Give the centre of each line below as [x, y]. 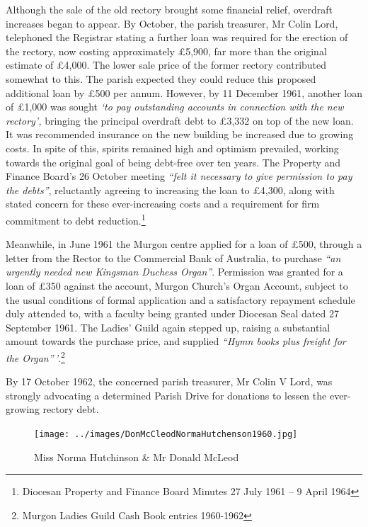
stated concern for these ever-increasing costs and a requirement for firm [163, 204]
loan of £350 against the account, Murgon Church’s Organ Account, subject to [177, 285]
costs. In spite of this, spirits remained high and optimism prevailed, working [172, 148]
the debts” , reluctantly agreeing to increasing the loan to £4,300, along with [170, 189]
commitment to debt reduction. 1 [76, 219]
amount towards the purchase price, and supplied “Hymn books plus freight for [176, 341]
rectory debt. [71, 409]
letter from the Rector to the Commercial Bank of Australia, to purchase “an [173, 257]
